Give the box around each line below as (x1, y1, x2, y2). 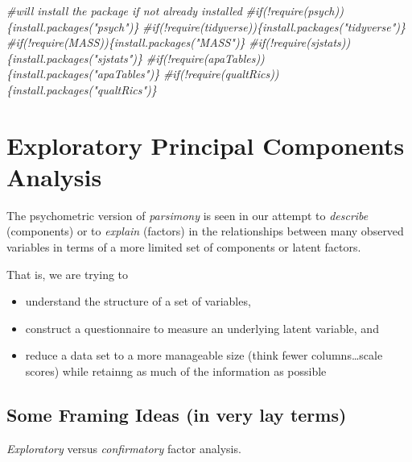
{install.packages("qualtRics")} (6, 81, 157, 98)
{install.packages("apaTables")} (6, 65, 160, 82)
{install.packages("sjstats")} (6, 49, 143, 66)
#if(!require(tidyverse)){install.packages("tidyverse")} (142, 18, 406, 35)
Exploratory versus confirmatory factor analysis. (6, 439, 241, 456)
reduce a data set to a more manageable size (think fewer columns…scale (25, 347, 383, 364)
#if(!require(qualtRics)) (163, 65, 279, 82)
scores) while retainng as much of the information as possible (25, 363, 327, 380)
